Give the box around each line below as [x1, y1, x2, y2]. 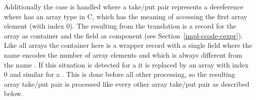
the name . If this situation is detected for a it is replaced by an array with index [4, 59, 249, 69]
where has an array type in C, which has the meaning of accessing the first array [4, 11, 248, 21]
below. [4, 88, 23, 99]
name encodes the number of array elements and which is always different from [4, 49, 242, 60]
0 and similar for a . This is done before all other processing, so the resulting [4, 69, 235, 79]
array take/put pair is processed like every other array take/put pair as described [4, 78, 250, 89]
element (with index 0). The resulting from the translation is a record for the [4, 21, 236, 31]
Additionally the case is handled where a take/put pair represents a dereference [4, 1, 244, 11]
